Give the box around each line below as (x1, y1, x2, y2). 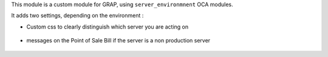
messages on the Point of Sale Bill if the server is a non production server (26, 37, 211, 44)
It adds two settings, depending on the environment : (11, 12, 144, 19)
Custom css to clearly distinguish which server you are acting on (26, 23, 189, 30)
